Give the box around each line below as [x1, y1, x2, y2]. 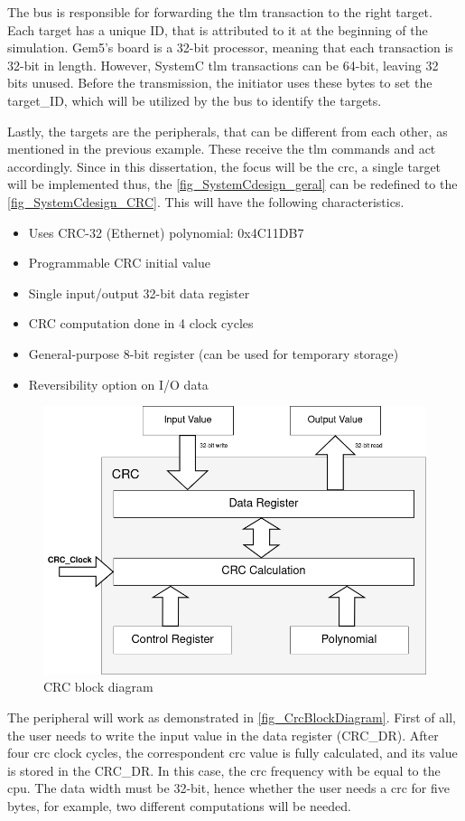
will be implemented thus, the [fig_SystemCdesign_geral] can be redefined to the [7, 175, 458, 193]
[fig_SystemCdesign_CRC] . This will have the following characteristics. [7, 192, 405, 211]
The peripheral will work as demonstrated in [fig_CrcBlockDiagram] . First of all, [7, 708, 456, 727]
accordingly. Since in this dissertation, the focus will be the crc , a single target [7, 156, 442, 175]
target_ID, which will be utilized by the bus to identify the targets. [7, 90, 382, 109]
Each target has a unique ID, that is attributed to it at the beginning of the [7, 20, 428, 39]
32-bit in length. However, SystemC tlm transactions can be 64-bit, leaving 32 [7, 55, 439, 74]
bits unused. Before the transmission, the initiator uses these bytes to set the [7, 73, 432, 92]
